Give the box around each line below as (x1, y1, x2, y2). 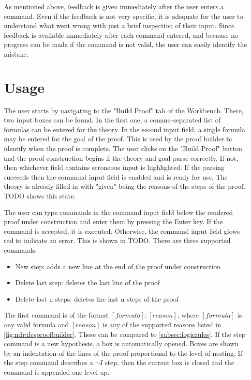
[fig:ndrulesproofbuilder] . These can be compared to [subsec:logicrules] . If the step (4, 329, 246, 339)
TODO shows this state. (4, 191, 76, 201)
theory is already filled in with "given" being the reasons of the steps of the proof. (4, 181, 246, 191)
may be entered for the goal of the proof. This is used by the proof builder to (4, 134, 233, 144)
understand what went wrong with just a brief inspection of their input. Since (4, 20, 235, 30)
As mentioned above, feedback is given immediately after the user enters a (4, 1, 224, 11)
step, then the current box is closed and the (105, 357, 235, 367)
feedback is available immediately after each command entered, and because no (4, 30, 238, 40)
